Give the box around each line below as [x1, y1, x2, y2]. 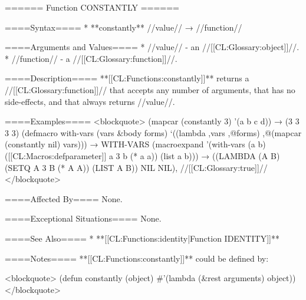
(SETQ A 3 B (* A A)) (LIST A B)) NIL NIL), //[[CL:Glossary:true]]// [5, 161, 268, 173]
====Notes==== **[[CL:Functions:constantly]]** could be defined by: [5, 252, 269, 264]
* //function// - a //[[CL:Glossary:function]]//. [5, 52, 177, 64]
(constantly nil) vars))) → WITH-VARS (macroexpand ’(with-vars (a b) [5, 138, 266, 150]
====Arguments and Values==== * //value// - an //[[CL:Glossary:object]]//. [5, 41, 300, 53]
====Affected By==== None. [5, 192, 123, 205]
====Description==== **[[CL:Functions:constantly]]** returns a [5, 72, 249, 84]
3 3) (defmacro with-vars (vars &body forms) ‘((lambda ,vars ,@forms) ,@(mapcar [5, 126, 302, 139]
